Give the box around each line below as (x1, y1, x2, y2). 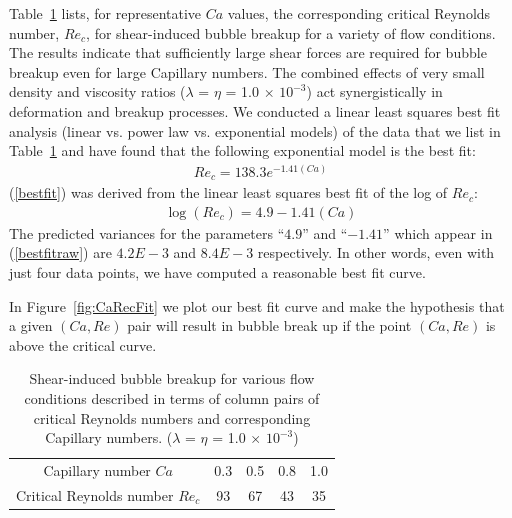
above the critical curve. (9, 334, 157, 355)
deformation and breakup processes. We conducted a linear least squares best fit (9, 100, 501, 121)
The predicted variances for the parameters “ (9, 222, 285, 243)
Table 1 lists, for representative (9, 3, 202, 23)
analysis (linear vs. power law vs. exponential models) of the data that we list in (9, 120, 501, 141)
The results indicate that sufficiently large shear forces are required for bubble (9, 42, 487, 63)
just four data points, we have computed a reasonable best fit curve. (9, 262, 426, 283)
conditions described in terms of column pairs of (24, 388, 320, 409)
